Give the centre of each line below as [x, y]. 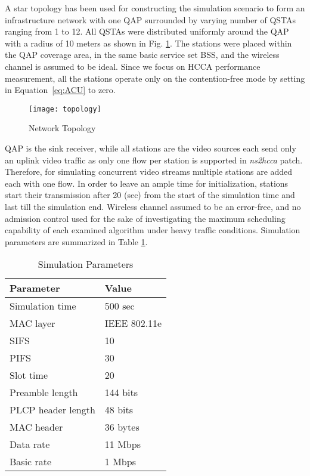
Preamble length [44, 392]
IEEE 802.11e [133, 323]
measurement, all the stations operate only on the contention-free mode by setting [155, 78]
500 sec [120, 306]
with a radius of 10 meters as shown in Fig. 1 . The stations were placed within [148, 43]
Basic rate [31, 462]
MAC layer [32, 323]
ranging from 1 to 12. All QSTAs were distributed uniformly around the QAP [147, 31]
